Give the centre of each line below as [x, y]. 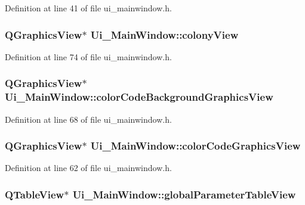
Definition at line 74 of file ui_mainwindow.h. [88, 56]
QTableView [35, 194]
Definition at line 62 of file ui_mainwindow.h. [88, 168]
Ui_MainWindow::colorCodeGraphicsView [195, 146]
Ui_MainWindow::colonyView [164, 34]
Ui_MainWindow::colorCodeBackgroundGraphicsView [139, 97]
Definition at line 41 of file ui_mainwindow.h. [88, 8]
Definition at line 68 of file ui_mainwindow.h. [88, 119]
